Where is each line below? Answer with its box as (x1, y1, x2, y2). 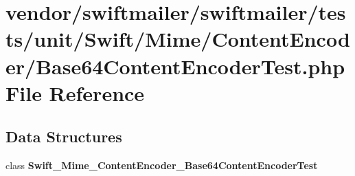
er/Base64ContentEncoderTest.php (5, 52, 345, 80)
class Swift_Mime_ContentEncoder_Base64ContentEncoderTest (5, 158, 318, 173)
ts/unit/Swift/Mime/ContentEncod (5, 25, 350, 53)
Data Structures (5, 126, 122, 147)
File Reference (5, 78, 145, 107)
